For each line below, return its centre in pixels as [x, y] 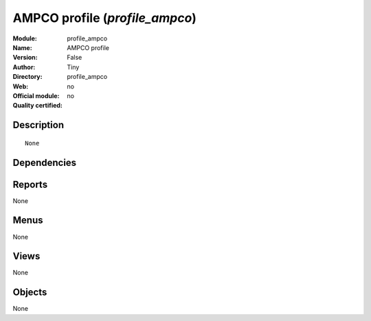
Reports [30, 184]
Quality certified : [38, 106]
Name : [22, 47]
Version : [25, 58]
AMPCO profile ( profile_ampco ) [105, 18]
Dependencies [45, 162]
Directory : [27, 77]
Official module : [36, 95]
